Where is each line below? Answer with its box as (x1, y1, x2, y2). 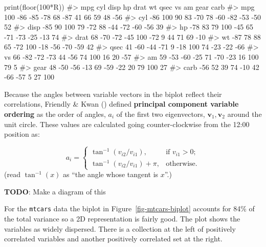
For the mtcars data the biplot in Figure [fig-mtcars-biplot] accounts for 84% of (4, 203, 255, 214)
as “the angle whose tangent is (63, 169, 159, 180)
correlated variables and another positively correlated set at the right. (4, 233, 223, 244)
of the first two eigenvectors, (116, 108, 205, 119)
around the (227, 108, 262, 119)
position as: (4, 129, 40, 139)
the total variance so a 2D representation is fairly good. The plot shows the (4, 213, 240, 224)
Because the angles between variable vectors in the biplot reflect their (4, 88, 222, 99)
